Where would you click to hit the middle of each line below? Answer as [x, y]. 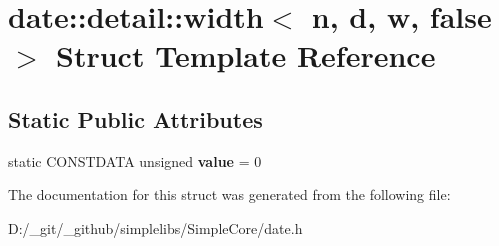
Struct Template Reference [246, 55]
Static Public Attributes [135, 118]
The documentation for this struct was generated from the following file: [229, 194]
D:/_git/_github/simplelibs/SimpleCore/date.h [155, 227]
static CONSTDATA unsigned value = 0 [135, 160]
